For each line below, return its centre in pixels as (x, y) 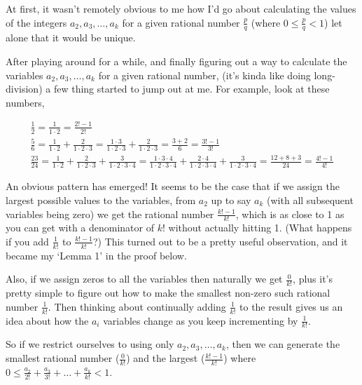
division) (24, 89)
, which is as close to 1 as (290, 214)
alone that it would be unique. (71, 38)
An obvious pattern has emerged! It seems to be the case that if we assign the (173, 186)
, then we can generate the (283, 344)
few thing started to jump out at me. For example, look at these (192, 89)
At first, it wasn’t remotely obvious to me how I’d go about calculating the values (181, 8)
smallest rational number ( (63, 358)
